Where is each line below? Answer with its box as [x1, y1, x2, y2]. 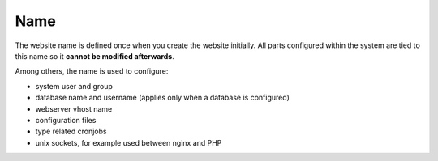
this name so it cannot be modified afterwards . [15, 51, 174, 61]
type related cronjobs [35, 126, 107, 137]
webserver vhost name [35, 104, 113, 113]
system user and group [35, 81, 114, 91]
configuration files [35, 115, 97, 125]
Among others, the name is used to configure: [15, 66, 169, 76]
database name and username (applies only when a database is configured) [35, 93, 290, 103]
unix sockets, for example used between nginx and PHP [35, 138, 222, 147]
